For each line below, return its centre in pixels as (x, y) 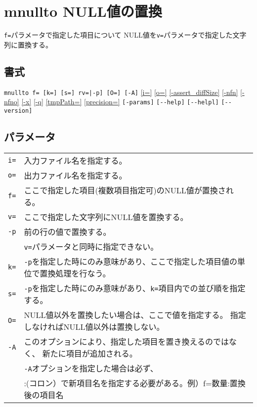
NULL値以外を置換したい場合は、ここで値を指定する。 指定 (135, 315)
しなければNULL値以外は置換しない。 (94, 326)
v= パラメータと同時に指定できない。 (91, 246)
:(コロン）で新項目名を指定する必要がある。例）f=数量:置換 (135, 383)
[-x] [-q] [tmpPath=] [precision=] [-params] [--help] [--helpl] (120, 102)
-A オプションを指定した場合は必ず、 (91, 368)
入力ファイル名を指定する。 (75, 160)
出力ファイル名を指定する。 (75, 175)
